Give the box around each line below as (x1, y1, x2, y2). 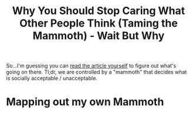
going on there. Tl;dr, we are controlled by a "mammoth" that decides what (6, 69, 187, 76)
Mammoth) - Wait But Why (32, 29, 165, 42)
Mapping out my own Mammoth (6, 95, 164, 109)
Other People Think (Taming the (19, 16, 178, 30)
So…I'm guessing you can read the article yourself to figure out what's (6, 62, 177, 69)
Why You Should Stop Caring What (12, 4, 185, 18)
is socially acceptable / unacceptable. (6, 75, 98, 82)
